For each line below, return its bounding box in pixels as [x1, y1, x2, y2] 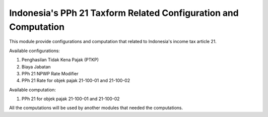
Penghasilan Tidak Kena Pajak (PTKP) [21, 57, 99, 63]
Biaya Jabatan [21, 63, 51, 69]
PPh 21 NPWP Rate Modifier [21, 70, 79, 76]
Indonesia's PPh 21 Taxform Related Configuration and [9, 7, 239, 18]
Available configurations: [9, 48, 60, 54]
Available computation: [9, 87, 56, 93]
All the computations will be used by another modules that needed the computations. [9, 105, 183, 111]
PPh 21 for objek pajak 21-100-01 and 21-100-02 [21, 96, 120, 102]
